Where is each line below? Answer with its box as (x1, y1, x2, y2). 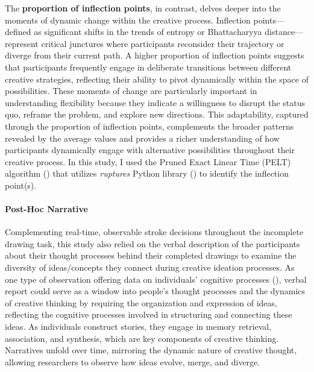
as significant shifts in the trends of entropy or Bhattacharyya (34, 25, 262, 38)
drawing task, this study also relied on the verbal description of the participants (5, 237, 300, 250)
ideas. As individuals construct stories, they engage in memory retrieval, (5, 320, 272, 333)
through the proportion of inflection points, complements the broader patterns (5, 119, 294, 132)
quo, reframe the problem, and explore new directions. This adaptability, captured (5, 108, 309, 121)
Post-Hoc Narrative (5, 203, 88, 215)
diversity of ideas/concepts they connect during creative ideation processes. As (5, 261, 295, 274)
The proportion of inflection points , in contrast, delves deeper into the (5, 2, 281, 14)
